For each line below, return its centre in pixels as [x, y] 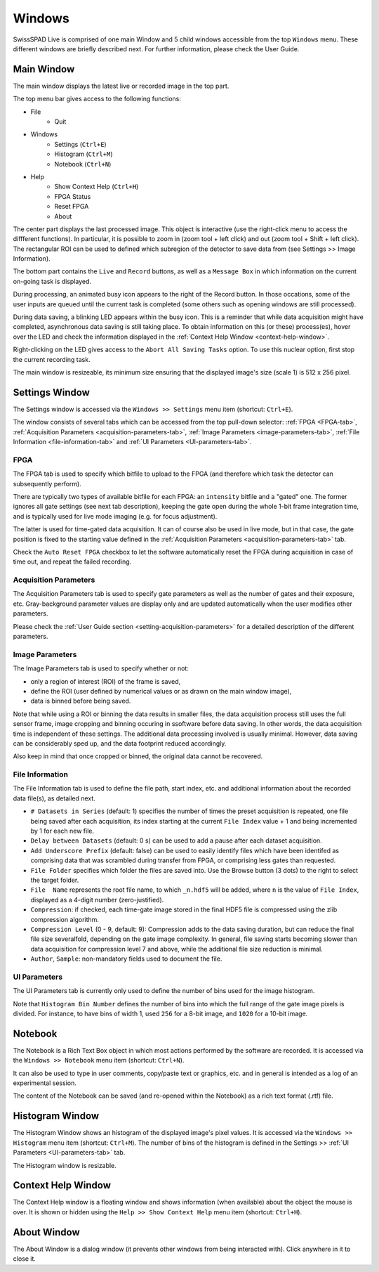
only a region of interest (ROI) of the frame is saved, [106, 681]
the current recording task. [52, 359]
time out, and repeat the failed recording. [72, 562]
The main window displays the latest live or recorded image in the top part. [121, 86]
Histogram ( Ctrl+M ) [84, 154]
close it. [25, 1259]
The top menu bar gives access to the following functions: [97, 99]
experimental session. [45, 1083]
